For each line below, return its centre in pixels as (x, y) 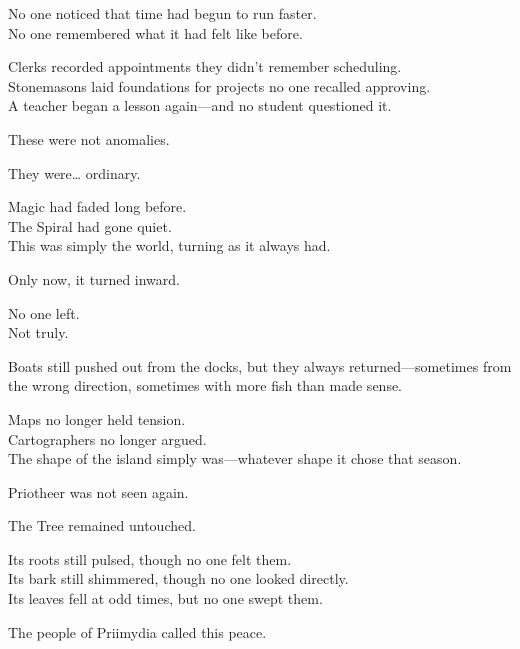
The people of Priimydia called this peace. (137, 631)
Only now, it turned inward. (94, 278)
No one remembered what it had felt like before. (155, 32)
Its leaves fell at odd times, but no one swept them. (165, 598)
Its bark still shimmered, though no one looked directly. (178, 578)
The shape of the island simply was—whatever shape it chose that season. (235, 458)
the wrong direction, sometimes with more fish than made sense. (205, 385)
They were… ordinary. (74, 172)
